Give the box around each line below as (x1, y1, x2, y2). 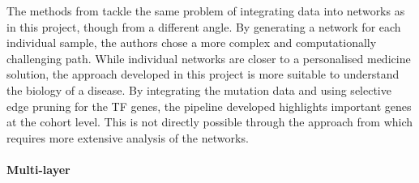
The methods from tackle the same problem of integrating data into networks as (6, 2, 405, 19)
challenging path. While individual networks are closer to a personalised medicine (6, 49, 411, 66)
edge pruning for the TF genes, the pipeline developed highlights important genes (6, 97, 412, 114)
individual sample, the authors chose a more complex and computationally (6, 34, 377, 51)
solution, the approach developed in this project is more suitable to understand (6, 66, 400, 83)
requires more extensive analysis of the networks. (6, 129, 249, 146)
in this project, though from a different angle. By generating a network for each (6, 18, 401, 35)
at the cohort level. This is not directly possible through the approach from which (6, 113, 413, 130)
